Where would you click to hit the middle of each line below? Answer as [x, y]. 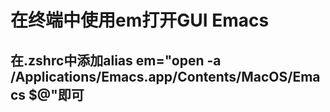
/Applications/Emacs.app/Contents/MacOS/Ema [165, 76]
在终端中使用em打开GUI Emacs [140, 20]
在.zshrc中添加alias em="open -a [116, 60]
